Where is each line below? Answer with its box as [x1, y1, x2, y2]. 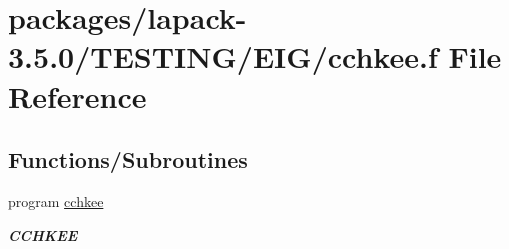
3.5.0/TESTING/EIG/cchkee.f [8, 36, 438, 77]
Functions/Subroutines [8, 144, 248, 175]
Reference [8, 75, 147, 116]
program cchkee [8, 190, 104, 211]
